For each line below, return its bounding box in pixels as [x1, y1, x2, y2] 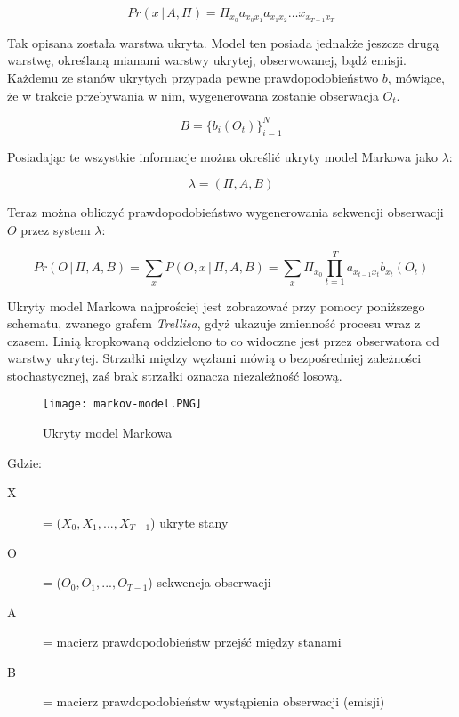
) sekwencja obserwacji [148, 573, 271, 592]
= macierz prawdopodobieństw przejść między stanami [43, 632, 342, 651]
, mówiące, [387, 68, 446, 87]
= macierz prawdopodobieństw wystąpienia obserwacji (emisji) [43, 692, 385, 711]
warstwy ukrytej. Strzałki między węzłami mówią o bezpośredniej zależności [7, 349, 422, 367]
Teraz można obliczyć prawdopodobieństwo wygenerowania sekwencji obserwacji [7, 203, 444, 222]
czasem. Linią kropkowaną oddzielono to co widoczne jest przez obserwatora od [7, 331, 439, 350]
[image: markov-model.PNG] [43, 398, 202, 411]
